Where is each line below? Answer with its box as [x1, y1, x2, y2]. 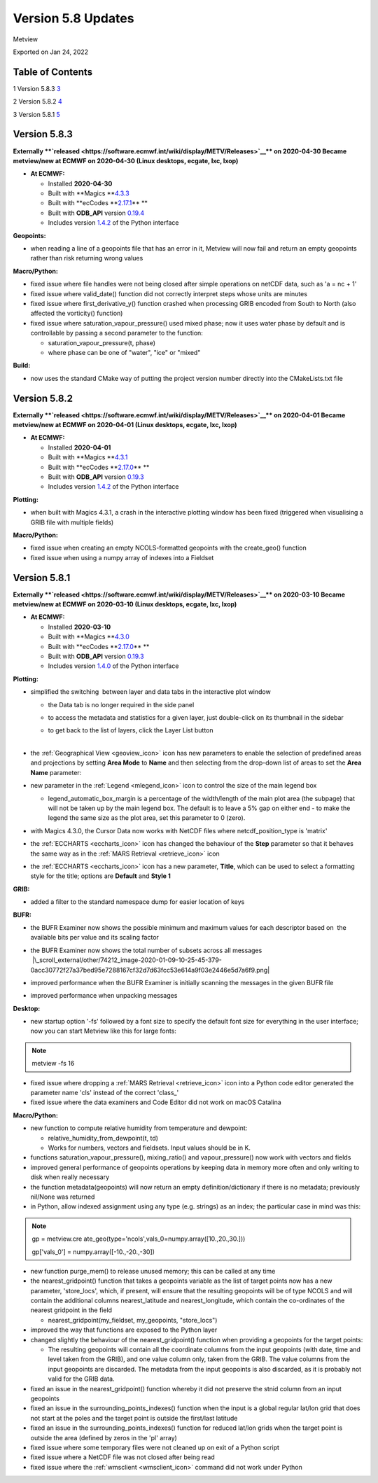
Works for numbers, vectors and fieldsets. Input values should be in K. [48, 1143, 251, 1152]
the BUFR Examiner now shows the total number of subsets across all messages [30, 946, 262, 954]
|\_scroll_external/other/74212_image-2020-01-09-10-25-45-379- [31, 956, 222, 964]
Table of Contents [13, 66, 93, 78]
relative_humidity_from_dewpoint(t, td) [48, 1134, 159, 1142]
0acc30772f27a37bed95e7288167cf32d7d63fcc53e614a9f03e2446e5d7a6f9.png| [30, 966, 270, 974]
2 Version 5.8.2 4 [13, 97, 62, 106]
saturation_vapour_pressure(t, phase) [48, 338, 156, 347]
